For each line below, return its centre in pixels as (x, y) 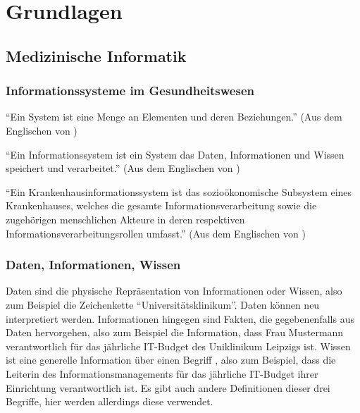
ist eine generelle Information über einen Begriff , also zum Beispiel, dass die (171, 360)
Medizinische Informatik (96, 55)
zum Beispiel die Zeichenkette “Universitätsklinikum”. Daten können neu (163, 304)
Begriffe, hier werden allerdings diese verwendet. (110, 401)
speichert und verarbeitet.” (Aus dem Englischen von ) (123, 168)
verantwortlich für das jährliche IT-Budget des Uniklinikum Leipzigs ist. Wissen (178, 346)
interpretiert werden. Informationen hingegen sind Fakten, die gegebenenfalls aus (180, 318)
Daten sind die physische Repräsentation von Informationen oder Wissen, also (174, 291)
